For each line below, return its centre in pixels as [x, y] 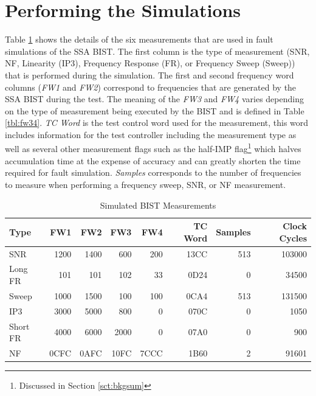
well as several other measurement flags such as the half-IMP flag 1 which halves [153, 148]
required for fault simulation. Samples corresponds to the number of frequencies [153, 172]
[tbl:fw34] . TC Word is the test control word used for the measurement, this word [157, 123]
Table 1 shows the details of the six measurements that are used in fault [139, 39]
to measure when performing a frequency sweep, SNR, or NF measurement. [146, 184]
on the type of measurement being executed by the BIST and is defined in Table [155, 110]
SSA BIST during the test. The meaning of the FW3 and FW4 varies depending [154, 99]
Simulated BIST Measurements [158, 205]
